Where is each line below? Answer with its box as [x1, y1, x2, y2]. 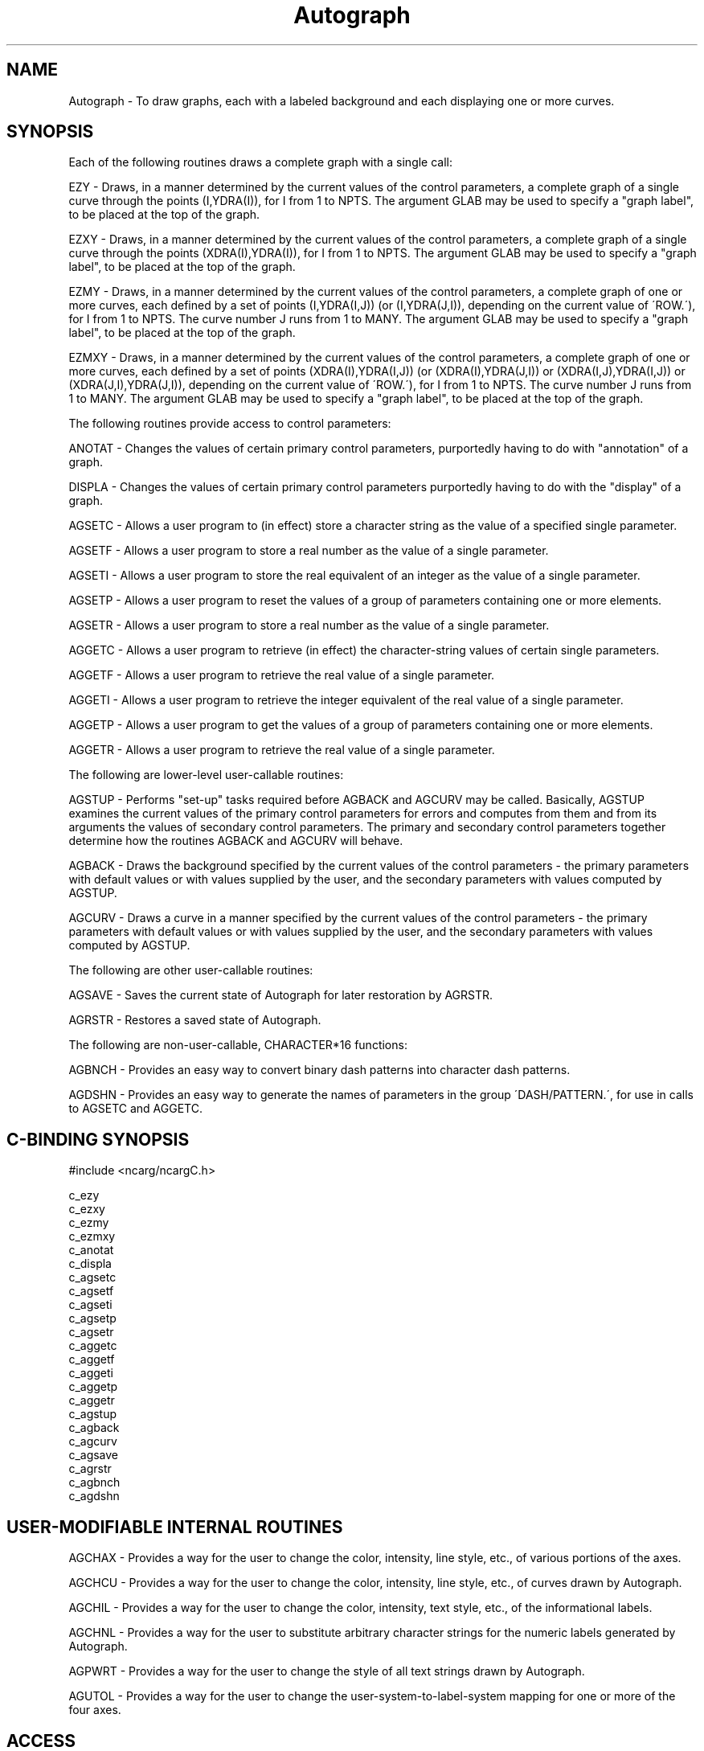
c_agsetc [68, 1270, 117, 1285]
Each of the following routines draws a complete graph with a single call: [68, 155, 453, 170]
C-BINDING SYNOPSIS [6, 1129, 190, 1150]
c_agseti [68, 1298, 113, 1312]
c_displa [68, 1257, 112, 1271]
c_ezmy [68, 1216, 109, 1230]
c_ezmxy [68, 1229, 116, 1244]
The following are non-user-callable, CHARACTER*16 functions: [68, 1038, 407, 1052]
